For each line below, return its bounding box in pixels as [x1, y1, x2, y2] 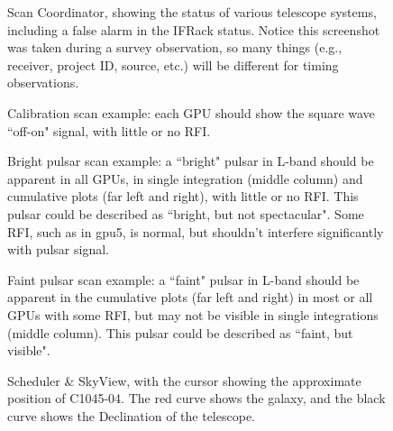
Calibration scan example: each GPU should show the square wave [7, 103, 375, 122]
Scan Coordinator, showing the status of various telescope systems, [7, 3, 377, 21]
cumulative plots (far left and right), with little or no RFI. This [7, 187, 359, 206]
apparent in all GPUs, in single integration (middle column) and [7, 169, 363, 188]
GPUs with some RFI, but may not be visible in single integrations [7, 305, 379, 324]
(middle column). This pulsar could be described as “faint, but [7, 323, 353, 342]
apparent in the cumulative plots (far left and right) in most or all [7, 288, 373, 307]
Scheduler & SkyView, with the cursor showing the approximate [7, 371, 361, 390]
